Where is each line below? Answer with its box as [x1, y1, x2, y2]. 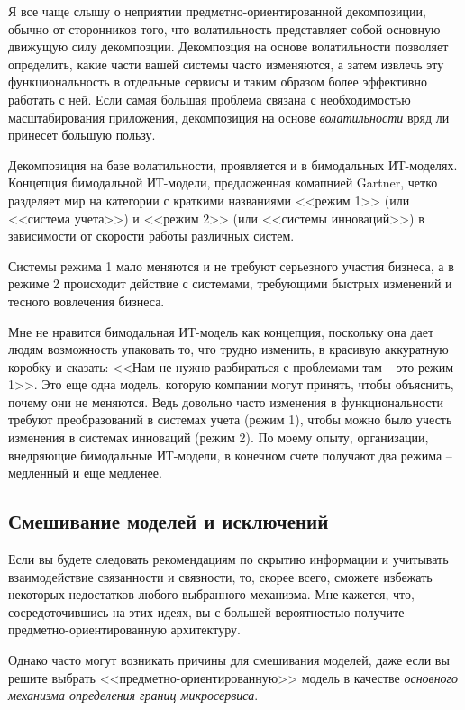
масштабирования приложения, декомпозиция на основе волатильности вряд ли [8, 107, 450, 126]
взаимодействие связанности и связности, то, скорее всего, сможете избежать [8, 567, 433, 586]
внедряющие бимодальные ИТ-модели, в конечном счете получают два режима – [8, 445, 452, 464]
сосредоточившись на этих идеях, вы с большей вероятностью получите [8, 602, 405, 621]
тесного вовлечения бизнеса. [8, 291, 165, 310]
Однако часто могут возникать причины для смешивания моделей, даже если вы [8, 651, 450, 669]
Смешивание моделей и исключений [8, 507, 329, 535]
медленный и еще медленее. [8, 463, 162, 482]
